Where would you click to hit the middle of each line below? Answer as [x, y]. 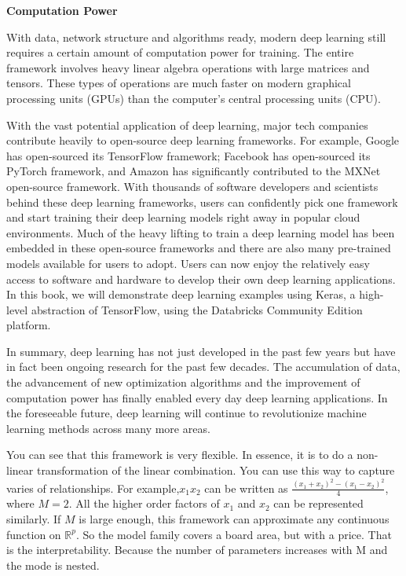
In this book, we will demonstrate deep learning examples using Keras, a [181, 294]
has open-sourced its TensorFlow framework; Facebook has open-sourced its [188, 155]
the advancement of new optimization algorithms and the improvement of [183, 382]
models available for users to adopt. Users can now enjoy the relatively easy [188, 263]
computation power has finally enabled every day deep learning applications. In [197, 397]
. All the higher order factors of [144, 503]
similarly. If [34, 518]
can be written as [246, 488]
